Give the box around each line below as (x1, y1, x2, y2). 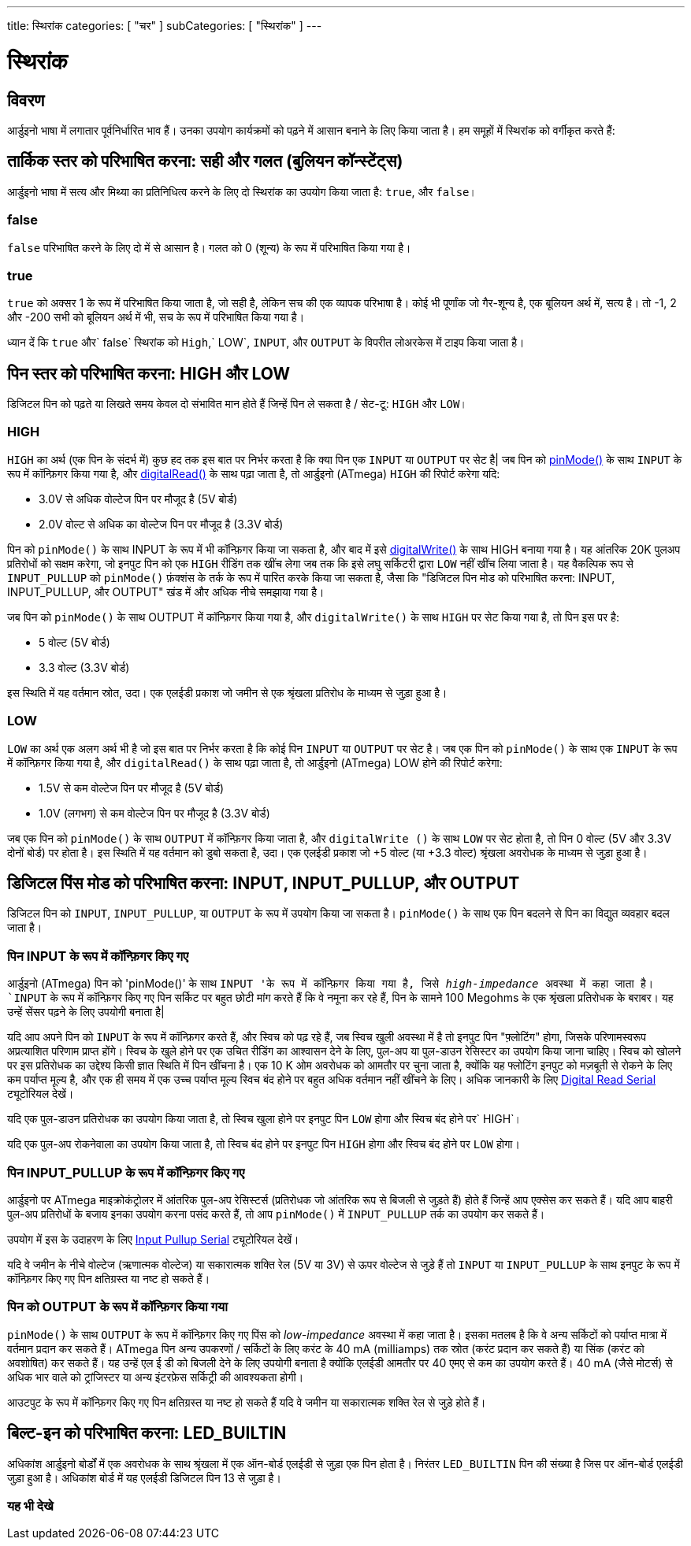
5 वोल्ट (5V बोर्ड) (39, 635, 110, 649)
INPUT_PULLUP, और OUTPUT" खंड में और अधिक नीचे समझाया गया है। (7, 584, 325, 599)
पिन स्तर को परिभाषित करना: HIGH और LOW (7, 363, 291, 384)
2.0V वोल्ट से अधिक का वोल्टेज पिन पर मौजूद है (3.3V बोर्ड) (39, 517, 284, 531)
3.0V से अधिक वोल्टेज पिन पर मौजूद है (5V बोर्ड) (39, 491, 238, 506)
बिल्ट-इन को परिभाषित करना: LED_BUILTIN (7, 1423, 287, 1444)
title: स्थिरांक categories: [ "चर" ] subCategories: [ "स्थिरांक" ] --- (7, 19, 322, 32)
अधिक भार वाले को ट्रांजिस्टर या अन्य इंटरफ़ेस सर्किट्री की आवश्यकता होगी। (7, 1370, 304, 1384)
